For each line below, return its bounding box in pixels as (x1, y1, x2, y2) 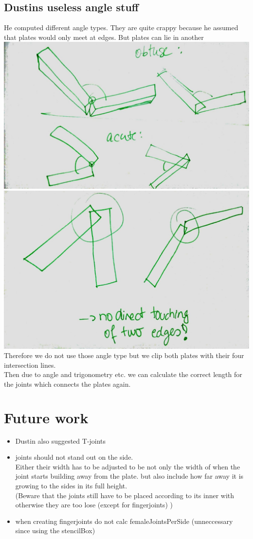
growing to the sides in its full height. (15, 481, 127, 491)
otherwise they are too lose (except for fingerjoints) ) (15, 500, 173, 510)
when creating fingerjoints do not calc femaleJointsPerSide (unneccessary (15, 516, 233, 526)
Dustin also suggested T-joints (15, 435, 106, 446)
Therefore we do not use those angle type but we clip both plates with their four (4, 350, 244, 360)
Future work (4, 407, 89, 427)
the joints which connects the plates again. (4, 378, 131, 389)
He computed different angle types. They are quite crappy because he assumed (4, 22, 238, 33)
